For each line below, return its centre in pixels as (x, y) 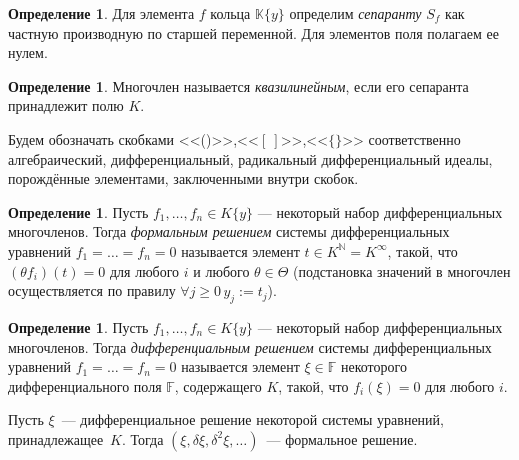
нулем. (28, 52)
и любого (221, 270)
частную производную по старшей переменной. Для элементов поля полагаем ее (253, 32)
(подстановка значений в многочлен (402, 270)
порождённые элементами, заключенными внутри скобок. (183, 178)
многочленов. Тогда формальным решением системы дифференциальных (229, 231)
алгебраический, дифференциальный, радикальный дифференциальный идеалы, (250, 158)
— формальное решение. (342, 438)
